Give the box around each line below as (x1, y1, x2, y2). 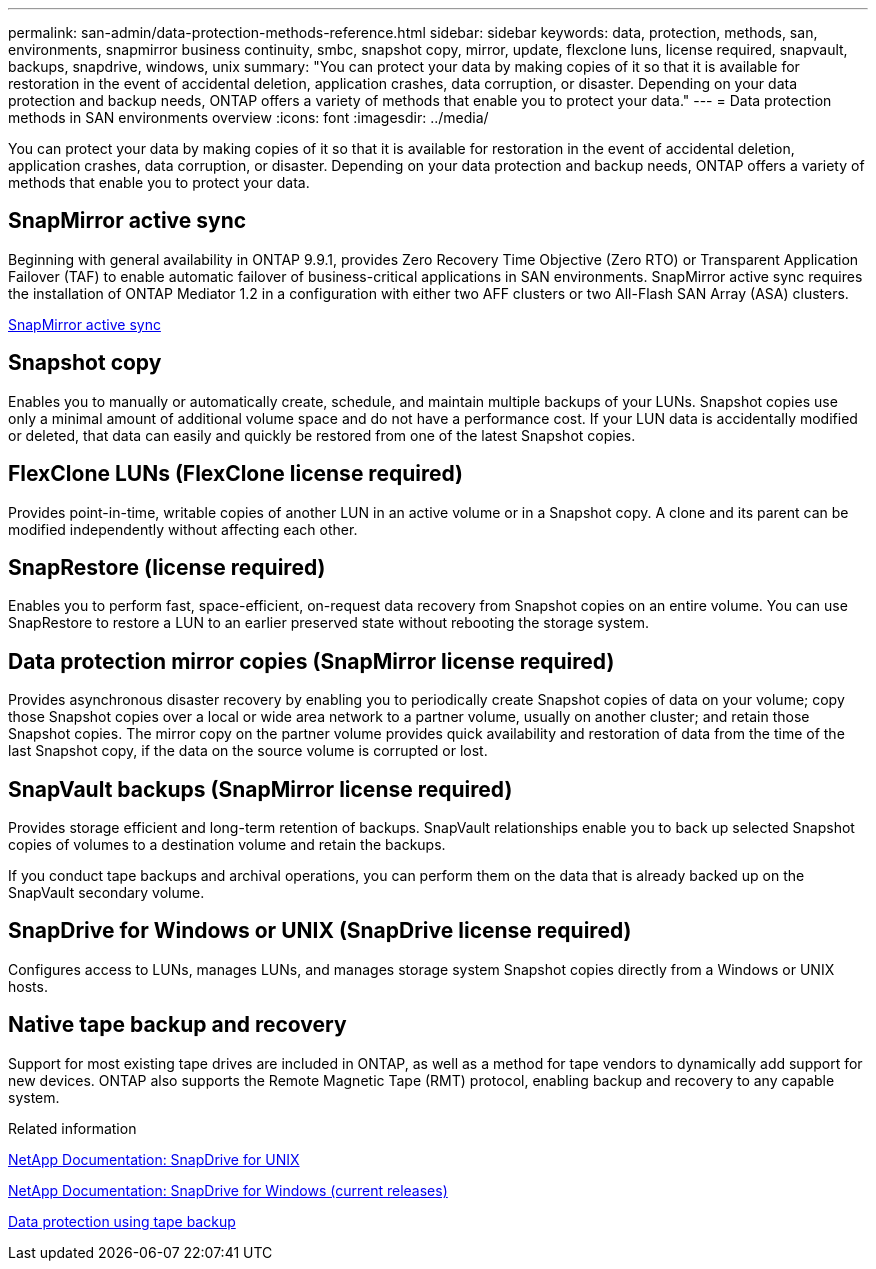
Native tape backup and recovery (8, 1012, 347, 1038)
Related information (8, 1119, 137, 1137)
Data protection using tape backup (8, 1212, 236, 1230)
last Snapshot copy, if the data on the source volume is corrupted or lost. (8, 742, 488, 760)
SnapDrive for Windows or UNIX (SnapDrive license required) (8, 918, 632, 944)
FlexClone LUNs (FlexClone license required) (8, 461, 463, 487)
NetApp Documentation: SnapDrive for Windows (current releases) (8, 1181, 448, 1199)
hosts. (8, 977, 48, 995)
